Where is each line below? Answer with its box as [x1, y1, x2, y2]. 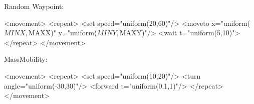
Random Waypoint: [4, 1, 64, 11]
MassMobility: [4, 54, 48, 64]
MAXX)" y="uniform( [28, 27, 97, 38]
